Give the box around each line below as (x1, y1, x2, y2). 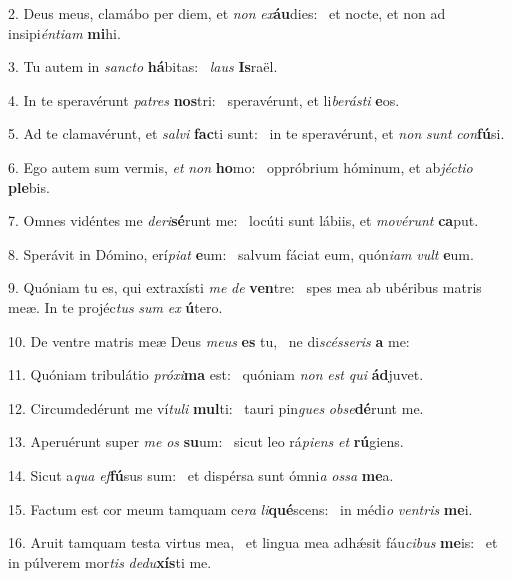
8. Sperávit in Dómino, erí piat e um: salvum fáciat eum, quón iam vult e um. (8, 243, 474, 264)
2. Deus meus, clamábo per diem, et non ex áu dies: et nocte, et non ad (8, 3, 446, 23)
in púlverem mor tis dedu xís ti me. (8, 551, 212, 572)
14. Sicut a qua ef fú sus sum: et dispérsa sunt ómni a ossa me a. (8, 464, 394, 485)
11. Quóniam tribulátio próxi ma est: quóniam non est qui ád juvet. (8, 364, 424, 385)
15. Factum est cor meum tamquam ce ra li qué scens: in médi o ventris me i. (8, 498, 473, 519)
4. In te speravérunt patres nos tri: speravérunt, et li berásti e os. (8, 89, 400, 110)
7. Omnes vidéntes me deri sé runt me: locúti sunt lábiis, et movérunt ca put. (8, 210, 479, 231)
